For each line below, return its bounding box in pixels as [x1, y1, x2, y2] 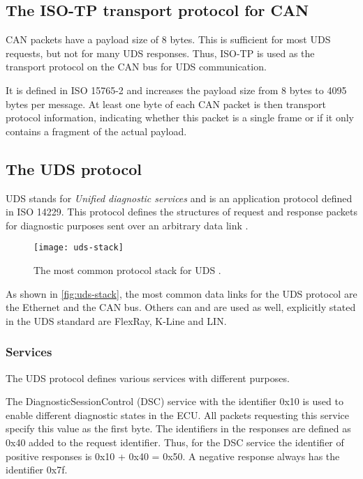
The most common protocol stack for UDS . [34, 263, 221, 277]
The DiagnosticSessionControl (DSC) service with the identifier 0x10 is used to [6, 394, 343, 409]
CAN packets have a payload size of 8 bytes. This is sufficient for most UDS [6, 32, 331, 47]
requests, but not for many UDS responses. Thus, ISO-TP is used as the [6, 45, 315, 60]
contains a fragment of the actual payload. [6, 123, 187, 138]
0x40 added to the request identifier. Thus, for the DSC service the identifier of [6, 434, 344, 449]
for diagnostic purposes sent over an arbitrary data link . [6, 218, 249, 232]
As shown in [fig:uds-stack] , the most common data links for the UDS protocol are [6, 286, 357, 301]
